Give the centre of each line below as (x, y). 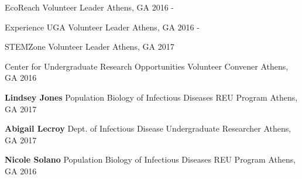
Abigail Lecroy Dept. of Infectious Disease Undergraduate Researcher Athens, (148, 128)
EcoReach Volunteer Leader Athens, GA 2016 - (90, 7)
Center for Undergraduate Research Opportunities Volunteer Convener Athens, (147, 66)
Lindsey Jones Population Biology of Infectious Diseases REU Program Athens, (151, 97)
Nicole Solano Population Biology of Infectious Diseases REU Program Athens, (150, 159)
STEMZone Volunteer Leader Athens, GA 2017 (90, 47)
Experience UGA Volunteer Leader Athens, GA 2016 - (102, 27)
